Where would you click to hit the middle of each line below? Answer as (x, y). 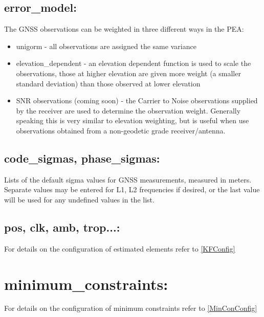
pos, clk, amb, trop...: (62, 227)
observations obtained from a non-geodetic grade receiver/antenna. (121, 130)
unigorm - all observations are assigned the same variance (106, 46)
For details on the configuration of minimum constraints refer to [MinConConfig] (131, 308)
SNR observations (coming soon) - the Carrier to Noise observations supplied (137, 100)
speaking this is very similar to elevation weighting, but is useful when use (133, 120)
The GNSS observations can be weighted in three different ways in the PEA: (124, 29)
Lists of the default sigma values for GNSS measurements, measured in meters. (128, 179)
